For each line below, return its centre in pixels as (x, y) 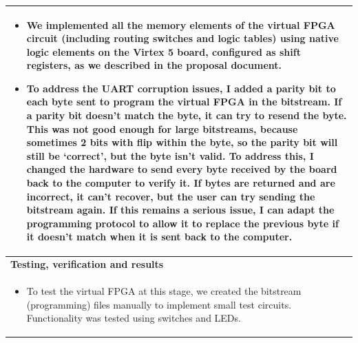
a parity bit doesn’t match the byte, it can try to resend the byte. (187, 115)
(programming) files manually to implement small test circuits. (159, 304)
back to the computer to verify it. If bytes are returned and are (181, 183)
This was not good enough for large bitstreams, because (162, 128)
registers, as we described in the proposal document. (154, 65)
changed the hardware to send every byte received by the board (182, 169)
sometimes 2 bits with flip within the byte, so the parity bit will (182, 142)
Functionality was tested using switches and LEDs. (134, 318)
